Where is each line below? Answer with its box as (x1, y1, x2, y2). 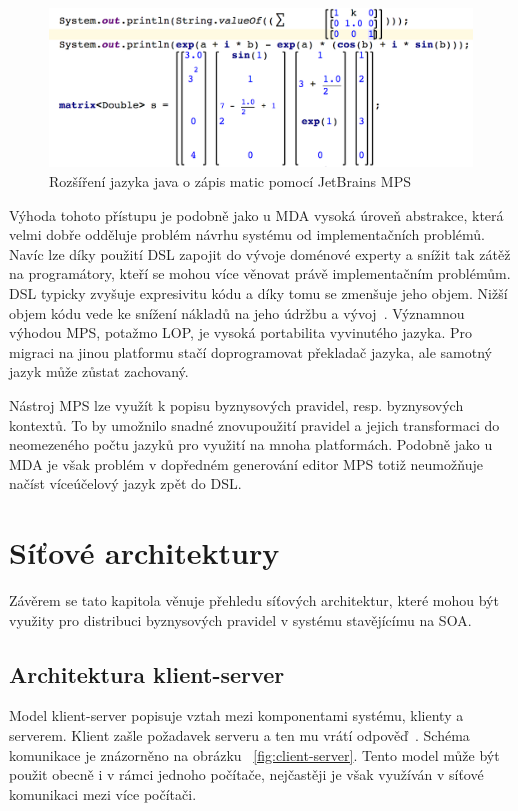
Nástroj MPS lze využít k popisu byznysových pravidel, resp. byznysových (9, 394, 464, 415)
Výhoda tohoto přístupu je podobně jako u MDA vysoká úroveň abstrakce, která (9, 204, 504, 225)
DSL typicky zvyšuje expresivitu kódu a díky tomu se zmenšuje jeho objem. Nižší (9, 282, 508, 303)
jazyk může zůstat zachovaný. (9, 361, 189, 382)
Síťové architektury (9, 532, 280, 573)
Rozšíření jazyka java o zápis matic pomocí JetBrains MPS (49, 171, 411, 191)
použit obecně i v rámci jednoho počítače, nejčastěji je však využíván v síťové (9, 764, 484, 785)
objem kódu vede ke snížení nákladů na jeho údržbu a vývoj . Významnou (9, 302, 465, 323)
